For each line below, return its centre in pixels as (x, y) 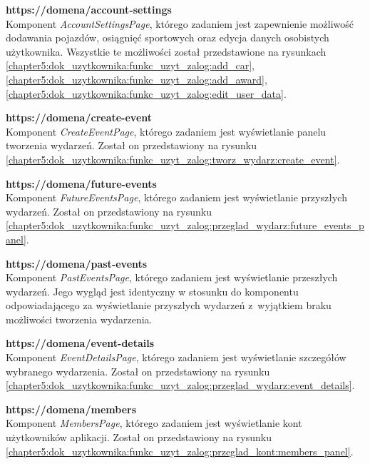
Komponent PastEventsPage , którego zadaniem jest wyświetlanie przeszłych (172, 277)
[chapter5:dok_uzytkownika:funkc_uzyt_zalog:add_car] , (130, 65)
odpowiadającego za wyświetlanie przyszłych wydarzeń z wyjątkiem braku (169, 305)
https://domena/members (71, 409)
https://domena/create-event (79, 117)
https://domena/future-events (81, 183)
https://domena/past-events (77, 263)
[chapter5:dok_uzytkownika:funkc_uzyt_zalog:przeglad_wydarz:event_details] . (180, 385)
